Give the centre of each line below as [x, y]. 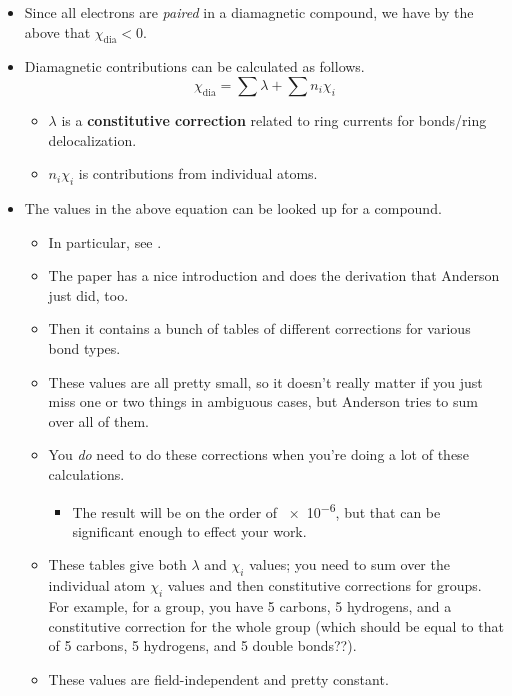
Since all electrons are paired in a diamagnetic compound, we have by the [249, 12]
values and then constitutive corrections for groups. [324, 585]
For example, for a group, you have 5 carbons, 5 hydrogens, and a [250, 605]
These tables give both [117, 564]
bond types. [84, 347]
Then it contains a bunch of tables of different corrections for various [259, 328]
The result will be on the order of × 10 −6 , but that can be [256, 510]
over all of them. [98, 420]
